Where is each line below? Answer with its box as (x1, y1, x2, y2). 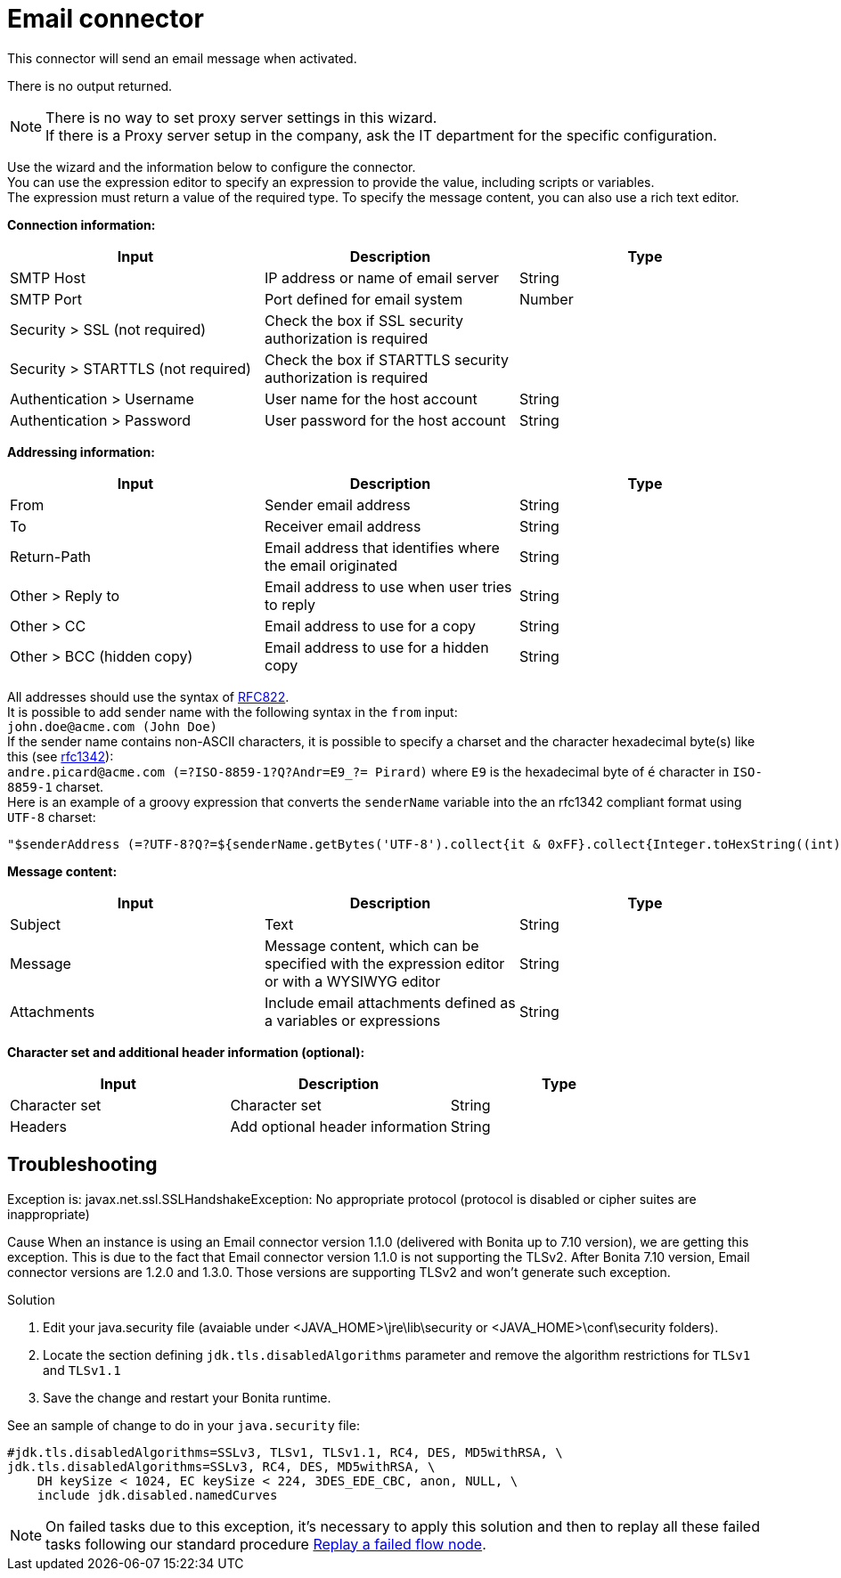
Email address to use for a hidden (264, 638, 489, 656)
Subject (10, 915, 61, 933)
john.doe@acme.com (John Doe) (7, 719, 218, 734)
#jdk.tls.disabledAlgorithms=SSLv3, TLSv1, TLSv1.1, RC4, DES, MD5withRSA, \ (7, 1444, 563, 1460)
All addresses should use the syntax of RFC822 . (7, 688, 290, 704)
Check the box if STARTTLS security (264, 350, 509, 369)
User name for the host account (264, 389, 478, 408)
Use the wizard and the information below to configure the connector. (7, 159, 416, 175)
